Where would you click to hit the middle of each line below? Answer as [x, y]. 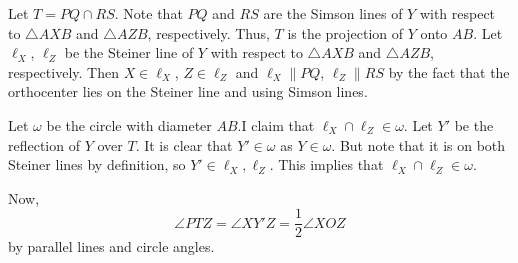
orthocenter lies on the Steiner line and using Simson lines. [188, 91]
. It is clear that [184, 144]
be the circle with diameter [129, 124]
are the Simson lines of [333, 13]
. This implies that [326, 164]
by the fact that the [449, 71]
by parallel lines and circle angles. [111, 246]
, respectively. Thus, [208, 32]
